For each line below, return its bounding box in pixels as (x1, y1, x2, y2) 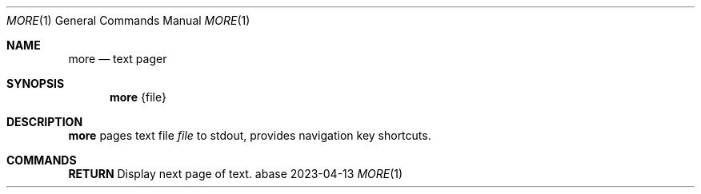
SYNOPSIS (6, 77, 65, 90)
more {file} (110, 90, 166, 104)
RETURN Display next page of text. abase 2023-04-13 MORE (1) (68, 167, 403, 180)
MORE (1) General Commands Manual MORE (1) (6, 14, 250, 27)
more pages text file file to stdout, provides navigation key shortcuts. (68, 129, 431, 142)
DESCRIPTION (6, 115, 83, 129)
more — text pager (68, 52, 167, 65)
